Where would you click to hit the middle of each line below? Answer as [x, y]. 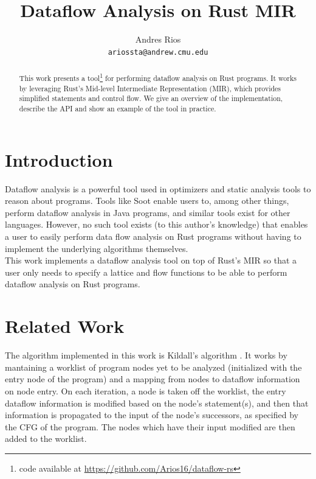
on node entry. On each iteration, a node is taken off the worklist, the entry [146, 390]
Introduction [59, 159]
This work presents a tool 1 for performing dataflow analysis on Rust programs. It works [158, 77]
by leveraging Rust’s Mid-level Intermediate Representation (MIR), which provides [150, 88]
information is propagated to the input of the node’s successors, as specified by [152, 415]
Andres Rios [158, 39]
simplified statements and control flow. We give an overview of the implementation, [151, 98]
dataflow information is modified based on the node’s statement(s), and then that [157, 403]
